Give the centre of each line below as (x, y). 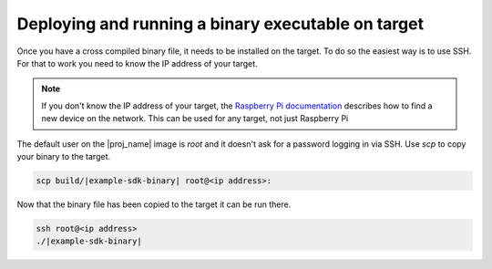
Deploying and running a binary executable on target (220, 24)
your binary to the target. (64, 156)
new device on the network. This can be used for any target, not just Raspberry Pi (195, 119)
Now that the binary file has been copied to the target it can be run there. (154, 204)
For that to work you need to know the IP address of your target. (138, 63)
